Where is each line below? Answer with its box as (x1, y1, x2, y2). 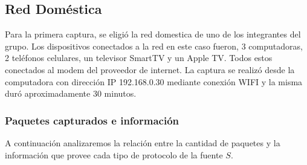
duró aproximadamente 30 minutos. (5, 87, 137, 100)
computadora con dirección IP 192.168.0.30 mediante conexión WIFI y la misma (5, 75, 303, 88)
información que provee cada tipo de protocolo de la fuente (5, 148, 223, 161)
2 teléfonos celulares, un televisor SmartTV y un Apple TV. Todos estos (5, 51, 273, 64)
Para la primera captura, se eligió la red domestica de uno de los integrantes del (5, 28, 301, 40)
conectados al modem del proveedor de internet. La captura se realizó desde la (5, 63, 295, 76)
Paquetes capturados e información (5, 112, 179, 128)
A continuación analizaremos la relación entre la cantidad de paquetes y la (5, 136, 280, 149)
